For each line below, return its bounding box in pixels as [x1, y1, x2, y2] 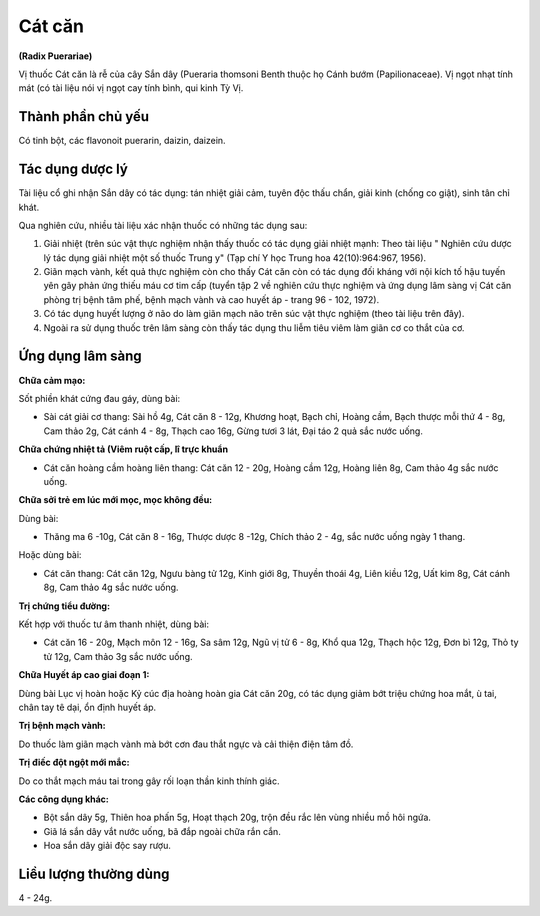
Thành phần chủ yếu [18, 108, 150, 125]
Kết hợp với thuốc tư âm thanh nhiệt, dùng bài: [18, 618, 210, 630]
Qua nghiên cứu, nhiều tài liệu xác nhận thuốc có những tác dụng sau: [18, 219, 308, 231]
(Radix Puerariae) [18, 50, 93, 62]
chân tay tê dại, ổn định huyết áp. [18, 701, 157, 713]
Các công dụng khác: [18, 793, 110, 805]
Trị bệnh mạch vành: [18, 720, 107, 732]
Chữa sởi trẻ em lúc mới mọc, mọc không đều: [18, 494, 213, 506]
